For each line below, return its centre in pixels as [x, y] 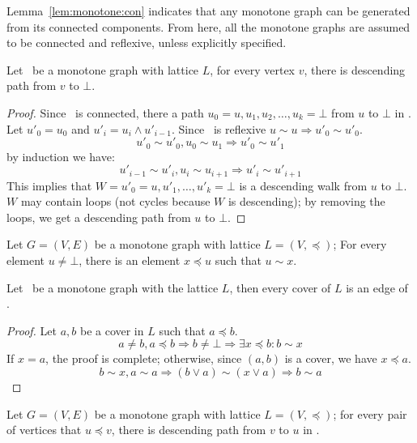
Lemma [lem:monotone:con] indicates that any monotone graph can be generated [208, 11]
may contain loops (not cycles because [115, 201]
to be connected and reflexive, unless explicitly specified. [147, 43]
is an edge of [377, 287]
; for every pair [370, 413]
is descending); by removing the [306, 201]
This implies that [49, 185]
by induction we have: [61, 156]
